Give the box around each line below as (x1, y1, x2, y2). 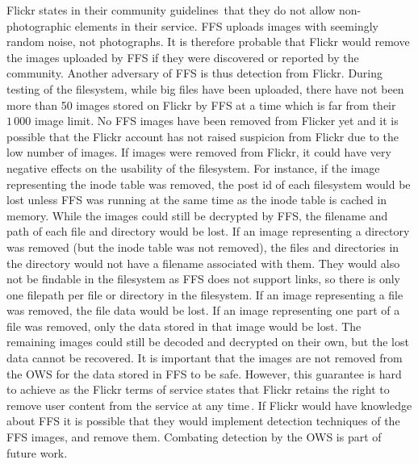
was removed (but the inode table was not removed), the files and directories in (6, 238, 399, 255)
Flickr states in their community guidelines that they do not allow (6, 2, 336, 18)
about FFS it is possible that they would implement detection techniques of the (6, 412, 400, 429)
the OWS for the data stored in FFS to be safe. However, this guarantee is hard (6, 365, 402, 382)
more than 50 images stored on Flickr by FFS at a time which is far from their (6, 96, 396, 113)
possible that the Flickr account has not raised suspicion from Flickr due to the (6, 127, 399, 144)
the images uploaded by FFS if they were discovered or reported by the (6, 48, 359, 65)
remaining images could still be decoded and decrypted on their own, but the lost (6, 333, 409, 350)
